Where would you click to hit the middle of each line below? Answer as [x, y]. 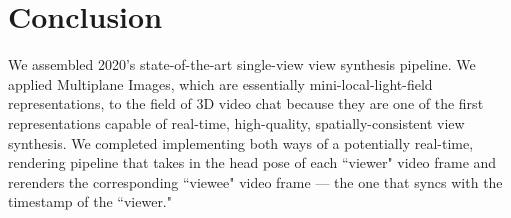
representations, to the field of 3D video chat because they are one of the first [246, 103]
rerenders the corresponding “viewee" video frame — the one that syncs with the [255, 181]
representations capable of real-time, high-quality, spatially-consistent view [236, 122]
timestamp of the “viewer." [90, 201]
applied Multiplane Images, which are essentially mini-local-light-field [220, 83]
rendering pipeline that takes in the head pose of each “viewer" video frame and [252, 162]
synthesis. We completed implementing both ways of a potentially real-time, [241, 142]
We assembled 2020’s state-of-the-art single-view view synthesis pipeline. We [242, 64]
